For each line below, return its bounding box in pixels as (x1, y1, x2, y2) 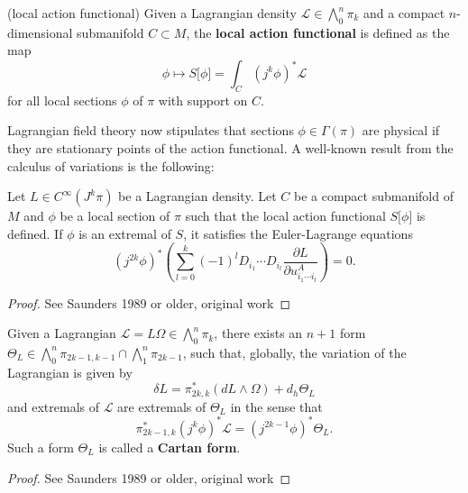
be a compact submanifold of (293, 187, 454, 205)
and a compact (362, 4, 445, 22)
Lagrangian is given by (7, 362, 133, 381)
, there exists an (214, 324, 303, 342)
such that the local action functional (185, 206, 386, 225)
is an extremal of (78, 224, 171, 242)
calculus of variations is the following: (7, 156, 215, 175)
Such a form (7, 437, 74, 456)
